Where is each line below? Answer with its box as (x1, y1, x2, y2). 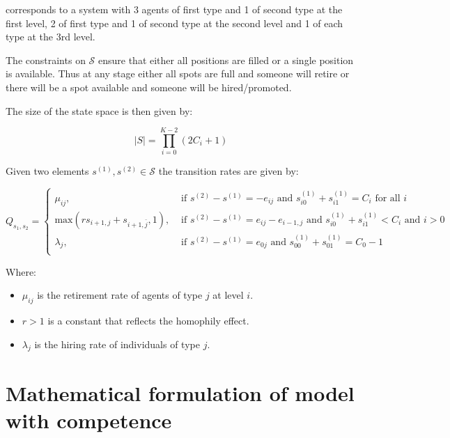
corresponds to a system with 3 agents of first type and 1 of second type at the (6, 2, 343, 16)
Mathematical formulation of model (6, 378, 355, 407)
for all (375, 193, 401, 203)
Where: (6, 264, 36, 279)
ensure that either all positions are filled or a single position (98, 52, 354, 67)
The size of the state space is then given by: (6, 103, 193, 118)
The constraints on (6, 52, 86, 67)
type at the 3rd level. (6, 29, 95, 44)
